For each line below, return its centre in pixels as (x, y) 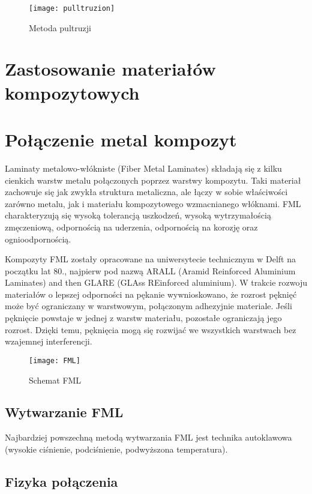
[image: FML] (55, 360)
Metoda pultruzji (60, 27)
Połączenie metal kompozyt (121, 139)
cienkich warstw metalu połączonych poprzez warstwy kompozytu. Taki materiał (153, 180)
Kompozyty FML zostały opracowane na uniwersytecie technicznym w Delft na (150, 259)
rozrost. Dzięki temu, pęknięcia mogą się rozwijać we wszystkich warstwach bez (151, 329)
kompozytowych (72, 92)
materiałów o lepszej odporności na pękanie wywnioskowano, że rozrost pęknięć (151, 294)
